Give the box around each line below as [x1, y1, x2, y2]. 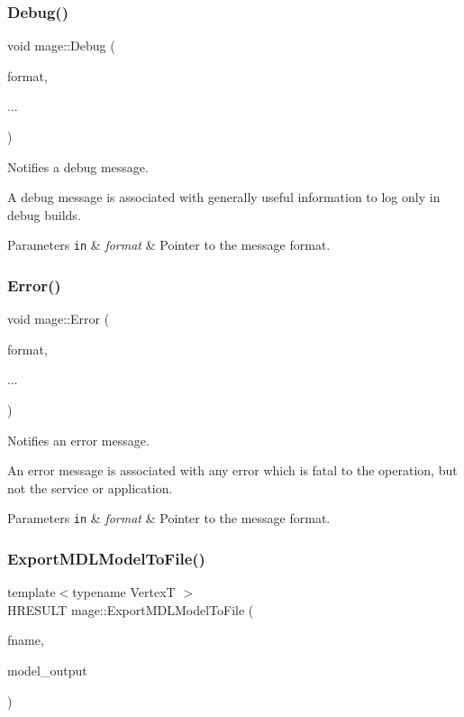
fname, [7, 630, 44, 649]
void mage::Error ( [7, 309, 110, 328]
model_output [7, 661, 87, 680]
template [7, 583, 56, 602]
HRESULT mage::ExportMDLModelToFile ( [7, 600, 254, 619]
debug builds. [7, 205, 81, 224]
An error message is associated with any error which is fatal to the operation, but [7, 461, 458, 480]
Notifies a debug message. [7, 157, 149, 176]
